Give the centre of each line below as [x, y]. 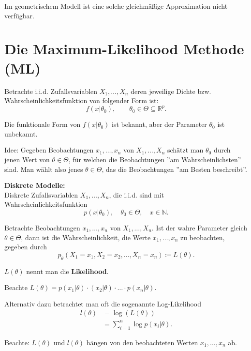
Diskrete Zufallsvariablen [41, 194]
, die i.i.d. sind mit [137, 194]
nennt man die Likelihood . [67, 271]
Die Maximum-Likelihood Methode [124, 49]
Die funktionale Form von [43, 124]
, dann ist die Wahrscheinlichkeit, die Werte [86, 237]
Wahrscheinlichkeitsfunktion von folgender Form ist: [81, 100]
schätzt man [185, 150]
